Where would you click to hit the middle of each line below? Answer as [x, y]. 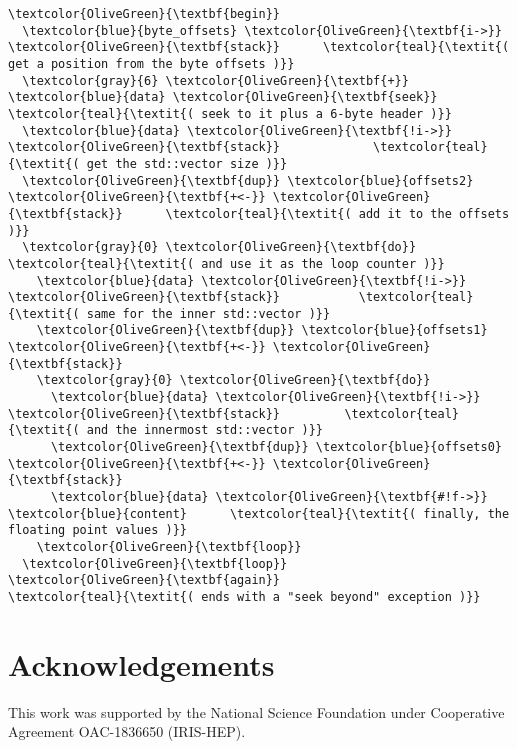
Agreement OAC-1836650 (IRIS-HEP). [127, 731]
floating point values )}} [97, 530]
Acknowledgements [141, 663]
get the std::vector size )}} [187, 163]
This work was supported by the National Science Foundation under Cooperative [256, 711]
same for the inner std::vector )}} [208, 313]
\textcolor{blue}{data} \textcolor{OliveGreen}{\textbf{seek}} [223, 97]
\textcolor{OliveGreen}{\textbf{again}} [144, 580]
